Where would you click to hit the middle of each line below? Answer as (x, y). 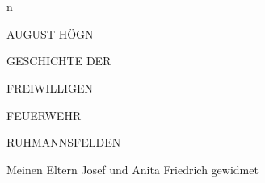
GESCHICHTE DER (59, 61)
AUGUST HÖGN (50, 33)
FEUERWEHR (44, 115)
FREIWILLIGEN (50, 87)
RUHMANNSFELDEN (64, 142)
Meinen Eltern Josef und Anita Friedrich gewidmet (132, 169)
